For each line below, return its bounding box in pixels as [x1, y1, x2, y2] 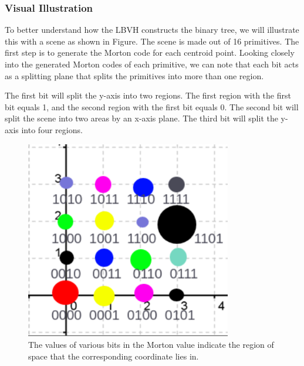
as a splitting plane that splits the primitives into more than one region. [5, 69, 264, 82]
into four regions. [21, 123, 83, 135]
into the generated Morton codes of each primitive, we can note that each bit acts [5, 58, 299, 70]
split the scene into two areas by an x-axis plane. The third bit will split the [5, 112, 278, 124]
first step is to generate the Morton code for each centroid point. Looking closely [5, 46, 295, 59]
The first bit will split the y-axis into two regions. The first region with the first [5, 89, 291, 101]
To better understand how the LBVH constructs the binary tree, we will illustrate [5, 23, 299, 36]
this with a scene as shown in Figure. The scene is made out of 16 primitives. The [5, 35, 299, 47]
